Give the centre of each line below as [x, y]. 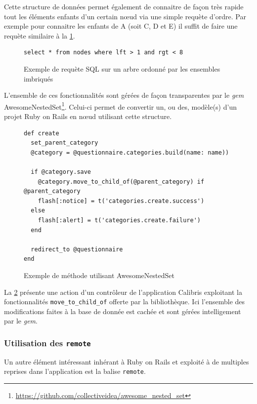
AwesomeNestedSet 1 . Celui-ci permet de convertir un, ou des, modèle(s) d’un [120, 106]
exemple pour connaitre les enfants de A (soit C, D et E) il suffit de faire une [121, 26]
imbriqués [39, 78]
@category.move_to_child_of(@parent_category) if [121, 182]
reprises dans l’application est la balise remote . [75, 371]
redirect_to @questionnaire [77, 249]
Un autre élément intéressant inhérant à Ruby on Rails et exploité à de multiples [127, 361]
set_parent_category [64, 143]
